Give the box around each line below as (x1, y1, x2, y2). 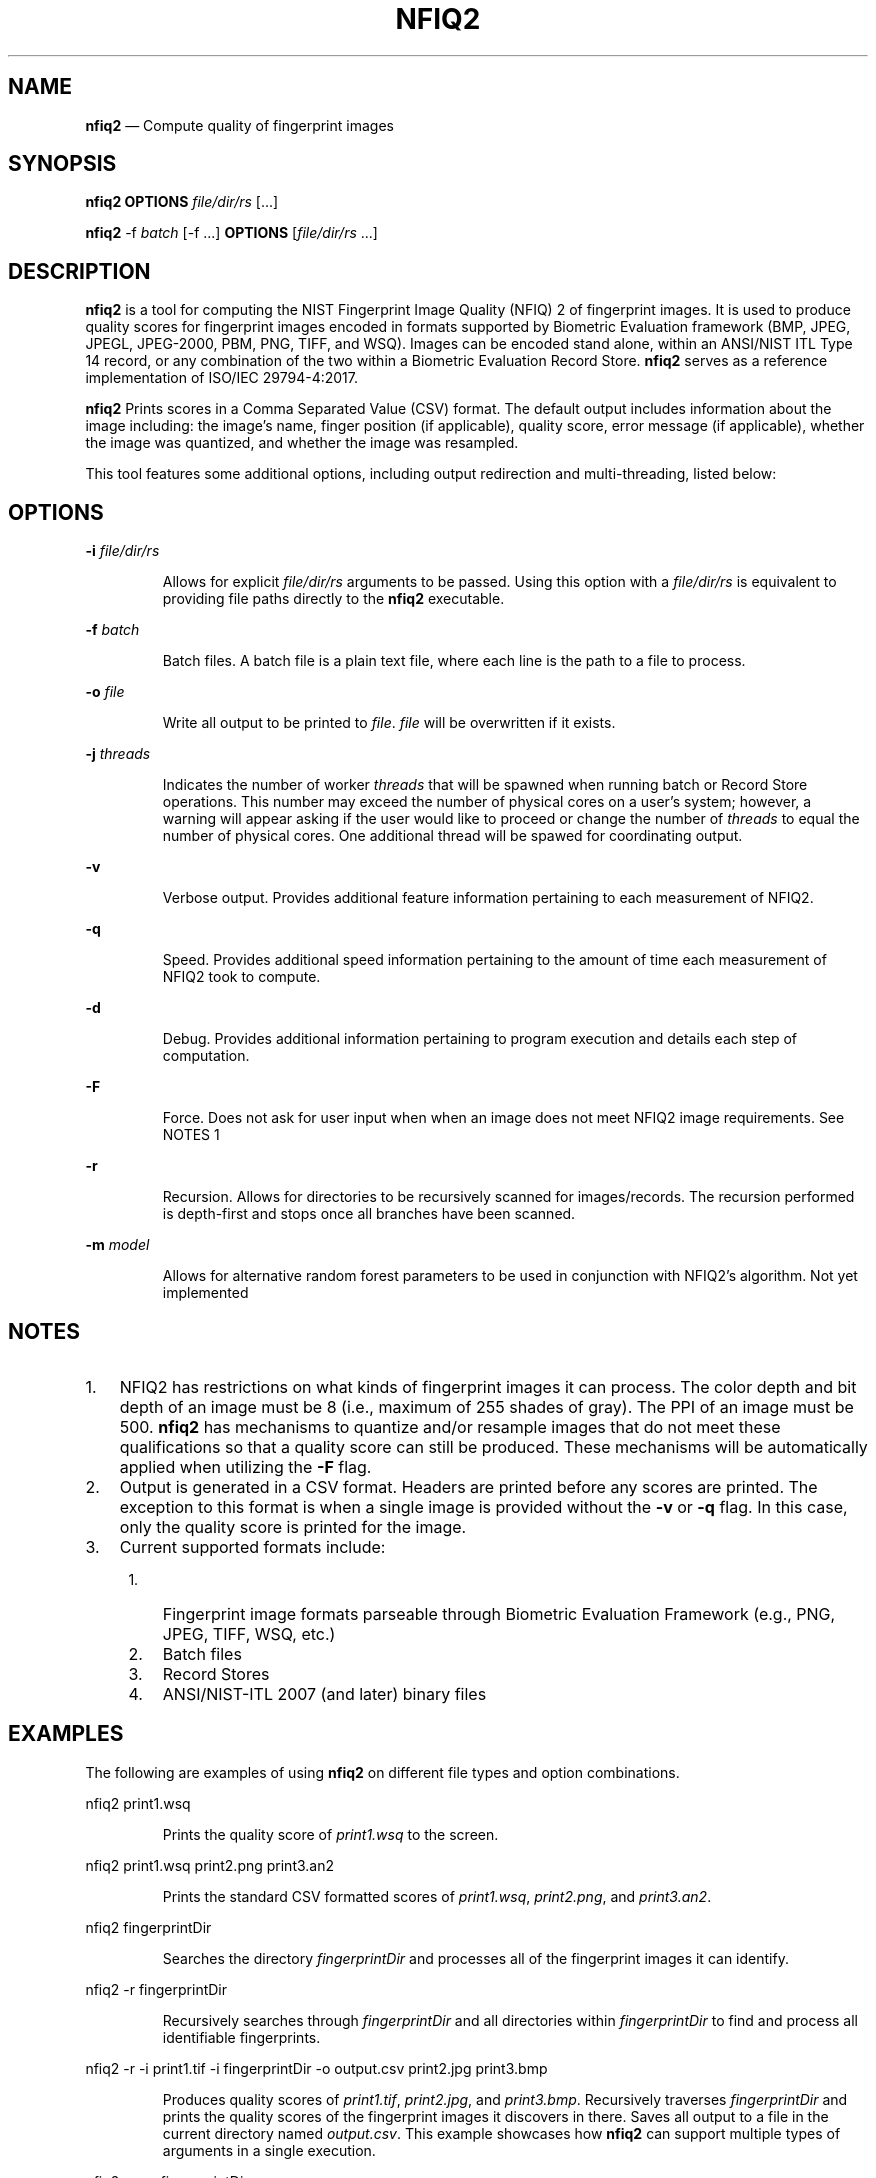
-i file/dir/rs (85, 542, 160, 560)
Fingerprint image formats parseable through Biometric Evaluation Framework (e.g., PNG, (162, 1603, 836, 1624)
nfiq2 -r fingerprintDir (85, 1980, 227, 1998)
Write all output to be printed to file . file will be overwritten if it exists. (162, 714, 616, 732)
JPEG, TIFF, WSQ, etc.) (162, 1623, 336, 1644)
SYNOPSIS (8, 151, 117, 177)
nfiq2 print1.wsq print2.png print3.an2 (85, 1856, 335, 1874)
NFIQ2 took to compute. (162, 968, 321, 986)
